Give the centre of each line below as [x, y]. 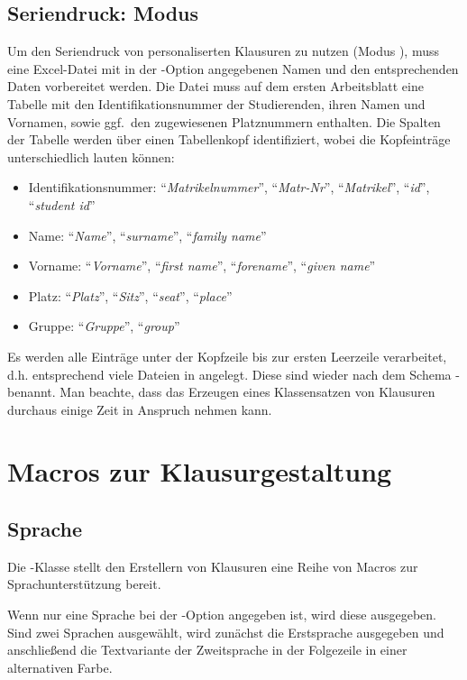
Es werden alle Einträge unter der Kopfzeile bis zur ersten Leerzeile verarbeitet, [227, 356]
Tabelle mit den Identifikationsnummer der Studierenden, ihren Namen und [216, 103]
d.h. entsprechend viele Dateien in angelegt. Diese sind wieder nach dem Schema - [233, 374]
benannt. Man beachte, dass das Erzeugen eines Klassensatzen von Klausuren [221, 392]
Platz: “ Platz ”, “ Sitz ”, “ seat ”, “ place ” [130, 295]
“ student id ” [62, 204]
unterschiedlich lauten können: [91, 156]
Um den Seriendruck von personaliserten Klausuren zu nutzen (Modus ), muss [224, 51]
